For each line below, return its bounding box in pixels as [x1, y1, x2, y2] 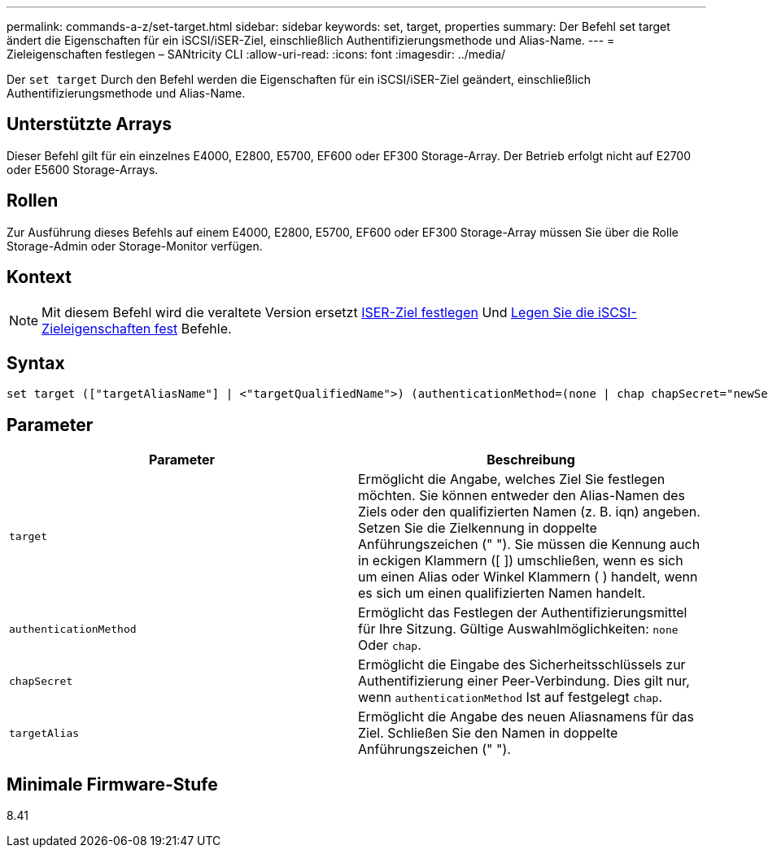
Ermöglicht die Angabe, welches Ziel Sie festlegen [358, 471, 665, 488]
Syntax [7, 352, 65, 373]
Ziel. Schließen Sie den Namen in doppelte [358, 725, 618, 742]
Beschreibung [487, 451, 575, 468]
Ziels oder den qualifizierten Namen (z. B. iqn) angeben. [358, 503, 700, 521]
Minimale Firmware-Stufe [7, 773, 218, 795]
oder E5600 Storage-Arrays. [7, 162, 159, 176]
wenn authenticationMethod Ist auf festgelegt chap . [358, 689, 663, 706]
